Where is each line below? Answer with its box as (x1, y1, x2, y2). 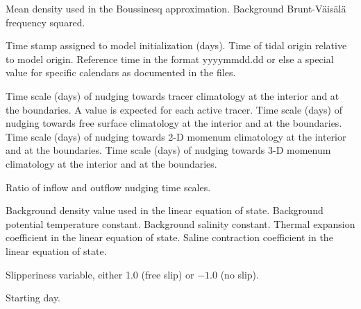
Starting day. (6, 290, 61, 305)
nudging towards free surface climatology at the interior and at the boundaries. (6, 116, 342, 130)
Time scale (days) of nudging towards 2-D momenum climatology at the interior (6, 129, 346, 143)
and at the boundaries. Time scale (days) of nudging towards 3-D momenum (6, 143, 331, 157)
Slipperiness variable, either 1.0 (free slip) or (6, 267, 194, 281)
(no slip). (220, 267, 259, 281)
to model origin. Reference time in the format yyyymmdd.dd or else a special (6, 51, 334, 66)
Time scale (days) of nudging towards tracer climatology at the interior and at (6, 88, 339, 103)
